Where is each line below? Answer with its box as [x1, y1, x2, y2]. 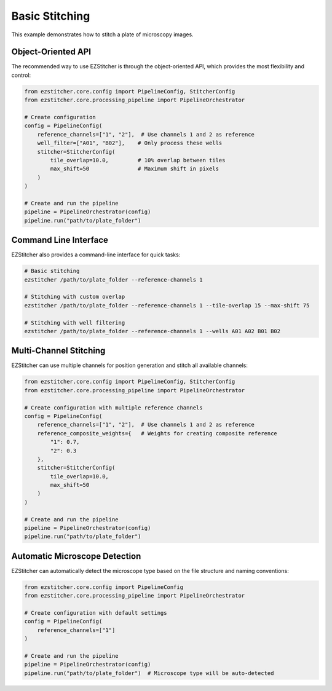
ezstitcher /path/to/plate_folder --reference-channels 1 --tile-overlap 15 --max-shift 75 [24, 302, 310, 309]
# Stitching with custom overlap [24, 293, 125, 301]
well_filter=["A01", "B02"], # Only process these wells [37, 140, 223, 147]
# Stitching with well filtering [24, 319, 125, 326]
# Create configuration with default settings [24, 609, 167, 617]
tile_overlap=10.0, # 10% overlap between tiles [50, 157, 226, 164]
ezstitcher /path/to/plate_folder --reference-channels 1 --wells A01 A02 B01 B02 [24, 328, 281, 334]
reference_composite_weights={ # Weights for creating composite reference [37, 430, 278, 436]
